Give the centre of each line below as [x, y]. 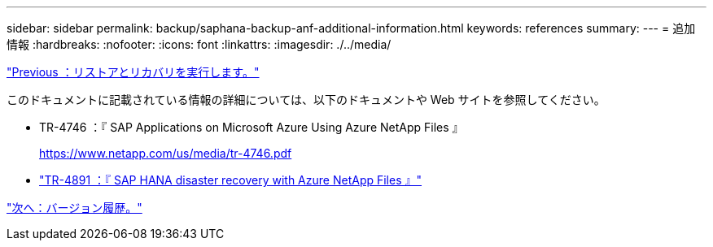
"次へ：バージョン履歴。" [74, 208]
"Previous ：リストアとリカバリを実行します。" [133, 72]
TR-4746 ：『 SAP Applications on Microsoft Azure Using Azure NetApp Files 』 [252, 127]
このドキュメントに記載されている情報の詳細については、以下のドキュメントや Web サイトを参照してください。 [306, 100]
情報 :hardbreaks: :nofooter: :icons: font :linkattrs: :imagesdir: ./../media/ [199, 44]
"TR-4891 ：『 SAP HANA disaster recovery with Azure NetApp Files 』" [231, 180]
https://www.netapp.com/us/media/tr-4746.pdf [166, 153]
